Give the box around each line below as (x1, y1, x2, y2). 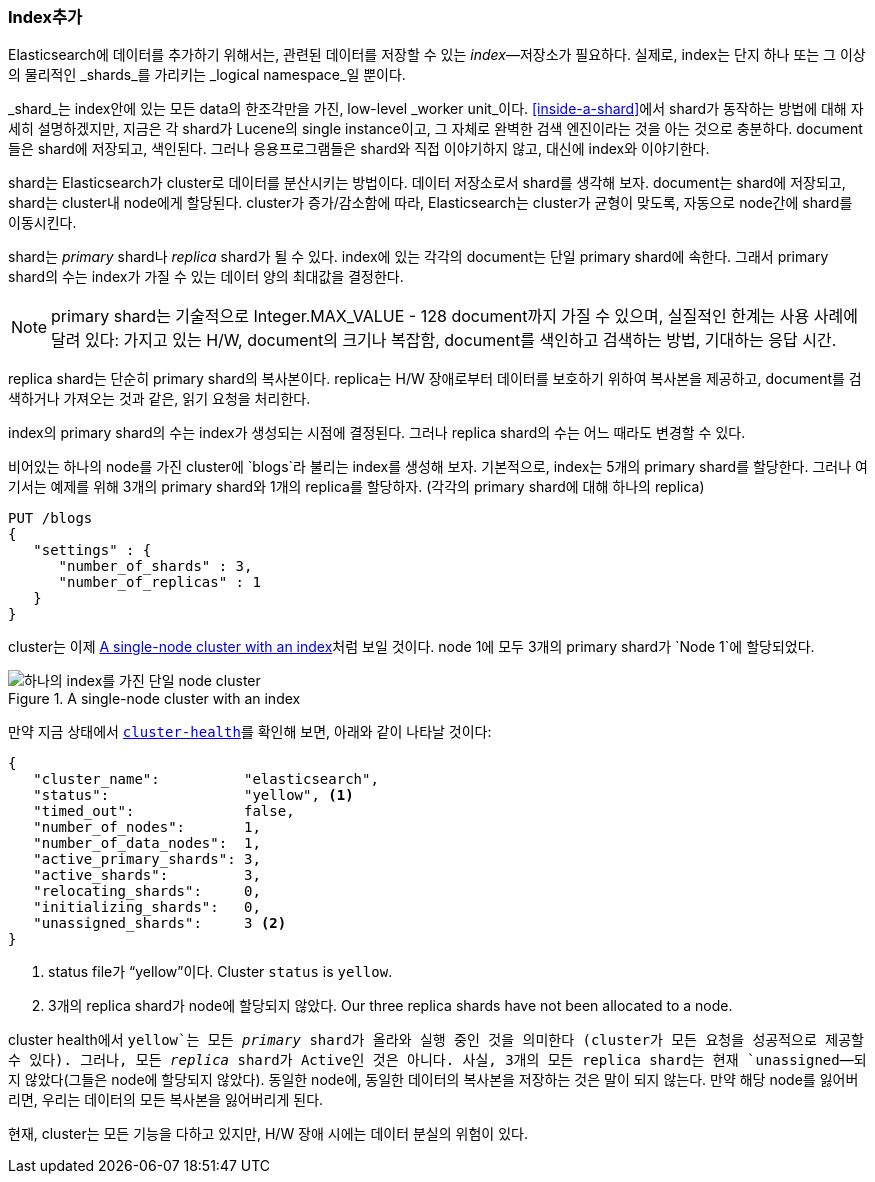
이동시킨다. (8, 214, 77, 232)
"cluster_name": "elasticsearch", (33, 771, 379, 788)
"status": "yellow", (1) (33, 787, 354, 804)
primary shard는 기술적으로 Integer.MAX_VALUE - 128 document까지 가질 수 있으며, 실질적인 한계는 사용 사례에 (51, 306, 858, 327)
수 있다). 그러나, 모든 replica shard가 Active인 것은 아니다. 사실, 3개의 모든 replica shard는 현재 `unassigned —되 (8, 1051, 867, 1069)
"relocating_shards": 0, (33, 883, 261, 900)
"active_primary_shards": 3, (33, 851, 261, 868)
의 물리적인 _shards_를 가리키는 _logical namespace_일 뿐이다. (8, 66, 406, 84)
